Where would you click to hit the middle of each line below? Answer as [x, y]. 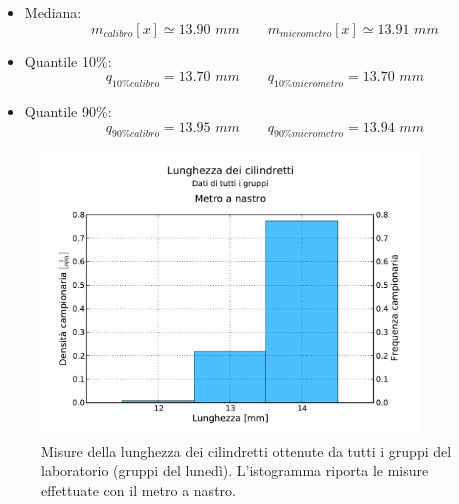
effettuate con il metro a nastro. [138, 489]
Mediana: [53, 12]
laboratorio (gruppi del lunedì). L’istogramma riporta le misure [235, 470]
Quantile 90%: [68, 110]
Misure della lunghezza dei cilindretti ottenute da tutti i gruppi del [246, 450]
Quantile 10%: [68, 60]
